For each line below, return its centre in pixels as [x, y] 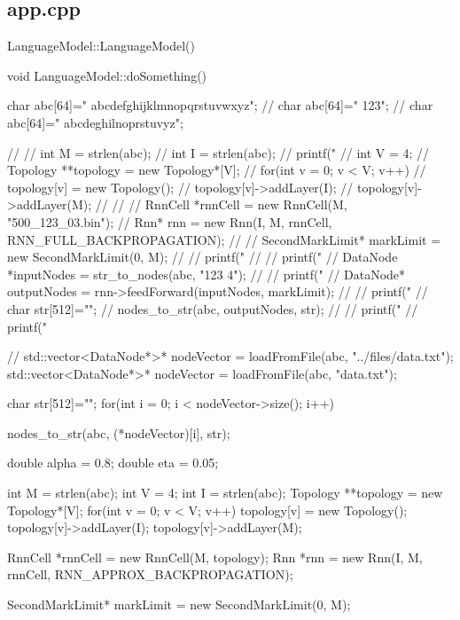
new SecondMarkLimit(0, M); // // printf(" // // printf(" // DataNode [203, 257]
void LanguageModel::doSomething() [107, 75]
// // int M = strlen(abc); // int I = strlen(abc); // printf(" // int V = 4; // [218, 152]
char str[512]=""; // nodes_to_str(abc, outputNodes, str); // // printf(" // [213, 308]
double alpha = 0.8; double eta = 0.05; [113, 463]
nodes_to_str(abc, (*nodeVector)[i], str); [119, 432]
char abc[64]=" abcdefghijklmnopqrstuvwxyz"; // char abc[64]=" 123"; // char [220, 105]
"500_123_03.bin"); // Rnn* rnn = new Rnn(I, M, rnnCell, [170, 221]
